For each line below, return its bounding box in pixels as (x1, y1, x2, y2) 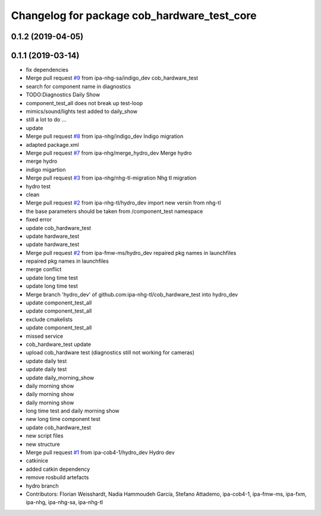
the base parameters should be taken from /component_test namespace (26, 207, 203, 215)
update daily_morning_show (26, 374, 95, 381)
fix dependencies (26, 66, 68, 74)
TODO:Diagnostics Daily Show (26, 91, 100, 98)
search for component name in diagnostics (26, 83, 131, 90)
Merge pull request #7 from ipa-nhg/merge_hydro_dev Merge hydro (26, 149, 192, 156)
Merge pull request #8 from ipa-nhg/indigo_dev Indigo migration (26, 133, 184, 140)
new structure (26, 441, 61, 448)
